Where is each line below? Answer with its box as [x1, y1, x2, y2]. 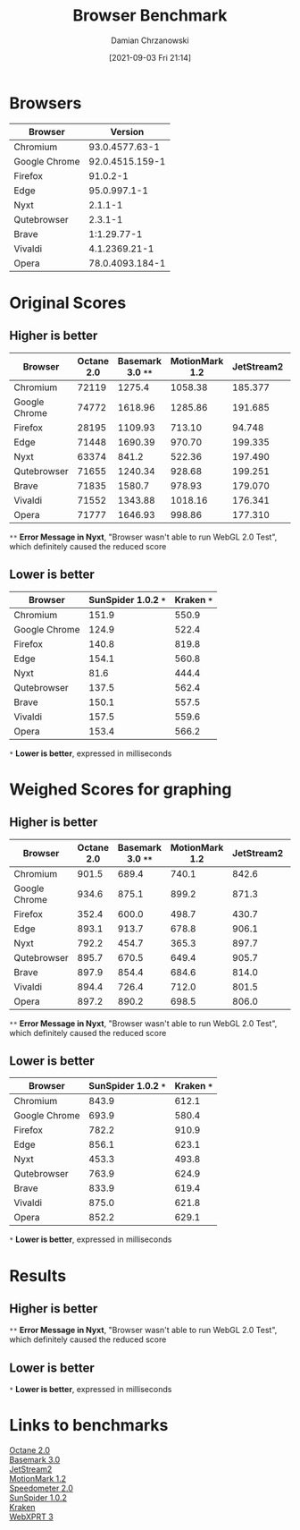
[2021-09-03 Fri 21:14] [108, 52, 192, 63]
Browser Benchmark [72, 5, 228, 26]
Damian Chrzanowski [111, 35, 189, 46]
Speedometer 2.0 [9, 1483, 74, 1494]
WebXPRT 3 [9, 1511, 54, 1522]
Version [110, 125, 145, 138]
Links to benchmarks [9, 1415, 169, 1436]
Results [9, 1265, 67, 1286]
